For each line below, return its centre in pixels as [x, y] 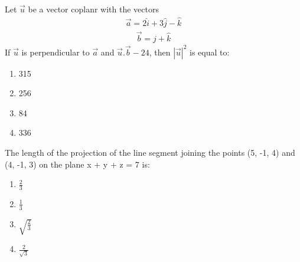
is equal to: [210, 52]
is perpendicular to [56, 52]
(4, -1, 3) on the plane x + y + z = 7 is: [77, 164]
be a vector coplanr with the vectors [93, 9]
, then [160, 52]
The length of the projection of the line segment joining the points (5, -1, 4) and [150, 152]
